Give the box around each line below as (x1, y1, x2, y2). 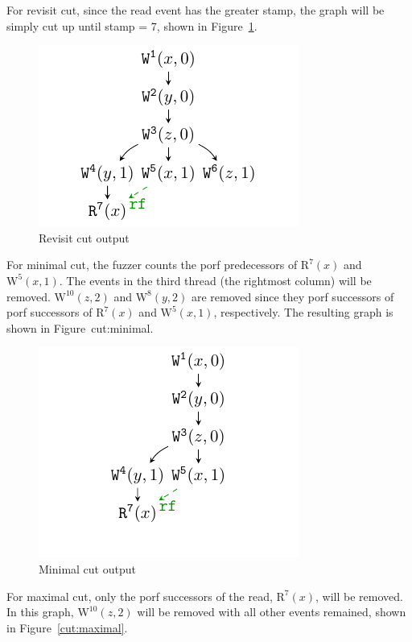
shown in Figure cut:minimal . (6, 319, 154, 336)
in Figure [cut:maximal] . (6, 619, 128, 636)
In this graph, (6, 603, 74, 620)
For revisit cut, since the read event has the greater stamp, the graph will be (6, 2, 385, 18)
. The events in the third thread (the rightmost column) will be (59, 271, 372, 288)
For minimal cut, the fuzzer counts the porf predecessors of (6, 256, 298, 273)
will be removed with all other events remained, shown (137, 603, 406, 620)
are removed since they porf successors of (191, 288, 394, 304)
